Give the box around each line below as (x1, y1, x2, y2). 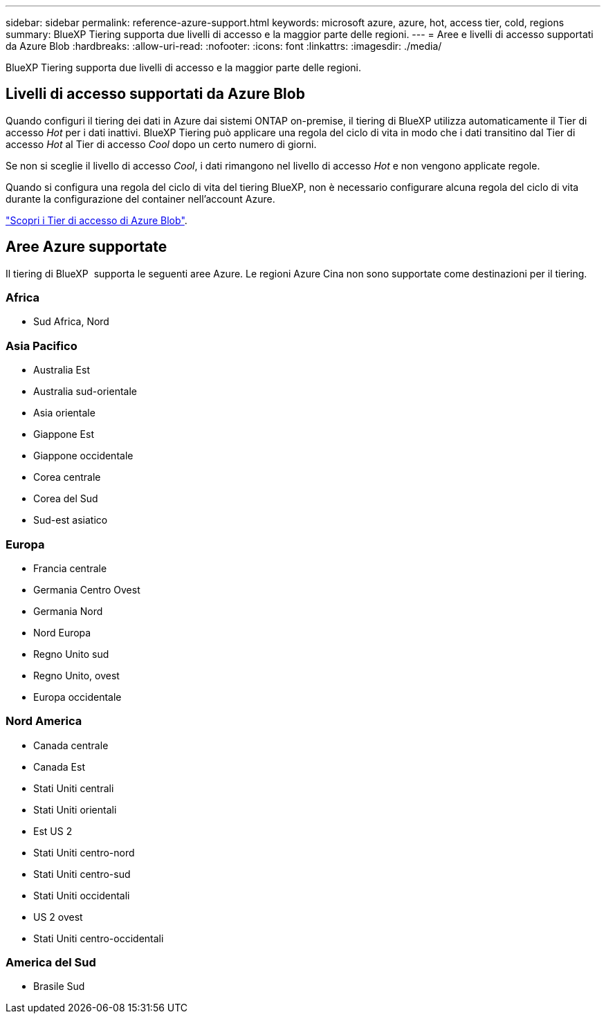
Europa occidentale (33, 690, 122, 703)
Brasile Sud (33, 980, 85, 993)
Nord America (6, 714, 82, 728)
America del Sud (6, 955, 96, 970)
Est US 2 (33, 825, 73, 837)
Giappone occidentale (33, 450, 134, 462)
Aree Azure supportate (6, 238, 167, 256)
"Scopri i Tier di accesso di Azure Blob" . (6, 214, 187, 226)
